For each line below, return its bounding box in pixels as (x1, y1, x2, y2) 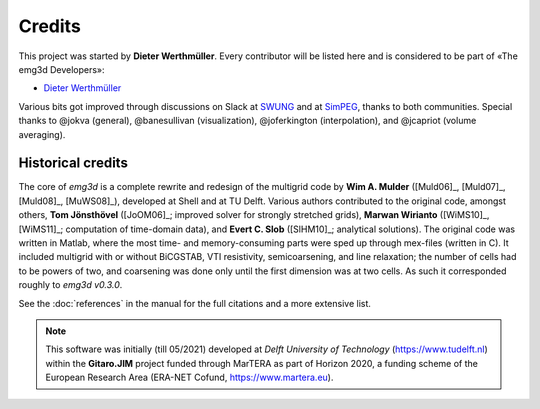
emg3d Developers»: (18, 63, 105, 75)
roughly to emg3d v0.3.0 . (18, 279, 123, 291)
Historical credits (18, 155, 129, 172)
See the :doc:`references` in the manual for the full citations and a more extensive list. (18, 297, 372, 309)
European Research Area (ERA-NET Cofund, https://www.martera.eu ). (45, 371, 334, 384)
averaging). (18, 128, 66, 140)
